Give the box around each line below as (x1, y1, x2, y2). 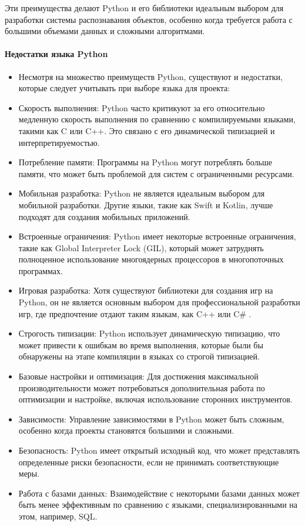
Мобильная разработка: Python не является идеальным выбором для (18, 187, 265, 199)
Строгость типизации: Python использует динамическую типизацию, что (18, 327, 280, 339)
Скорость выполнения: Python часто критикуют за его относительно (18, 101, 265, 114)
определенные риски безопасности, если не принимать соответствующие (18, 455, 279, 468)
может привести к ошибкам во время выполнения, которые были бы (18, 338, 263, 351)
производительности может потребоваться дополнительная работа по (18, 381, 265, 394)
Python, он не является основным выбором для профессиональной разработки (18, 296, 300, 308)
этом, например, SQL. (18, 510, 98, 522)
